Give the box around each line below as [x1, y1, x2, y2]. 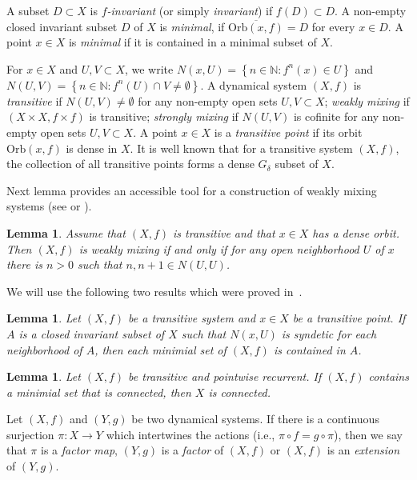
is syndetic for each [281, 325, 377, 342]
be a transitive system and [128, 310, 256, 326]
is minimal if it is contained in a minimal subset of [68, 34, 317, 50]
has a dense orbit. [312, 224, 399, 241]
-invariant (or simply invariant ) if [106, 2, 273, 18]
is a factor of [161, 442, 224, 458]
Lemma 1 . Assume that [6, 224, 126, 241]
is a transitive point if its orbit [214, 123, 363, 140]
